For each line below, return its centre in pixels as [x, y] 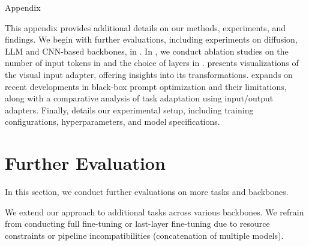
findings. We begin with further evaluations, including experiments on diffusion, [151, 39]
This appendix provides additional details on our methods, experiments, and [145, 27]
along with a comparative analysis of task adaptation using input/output [139, 98]
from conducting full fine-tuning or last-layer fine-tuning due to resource [137, 223]
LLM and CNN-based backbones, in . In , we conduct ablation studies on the [147, 51]
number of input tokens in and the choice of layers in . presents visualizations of [152, 63]
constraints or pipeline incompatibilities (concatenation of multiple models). [144, 235]
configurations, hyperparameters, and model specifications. [112, 121]
